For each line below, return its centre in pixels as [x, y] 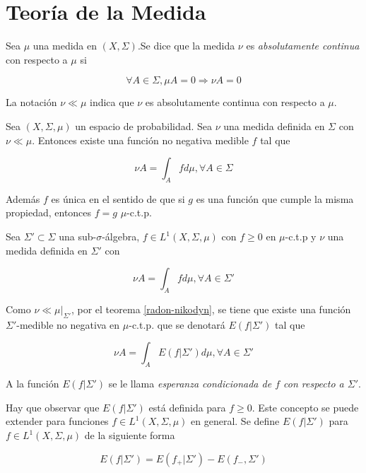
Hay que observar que [53, 407]
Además [23, 198]
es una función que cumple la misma [275, 198]
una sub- [78, 236]
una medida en [65, 46]
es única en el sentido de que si [118, 198]
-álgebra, [121, 236]
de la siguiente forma [130, 435]
